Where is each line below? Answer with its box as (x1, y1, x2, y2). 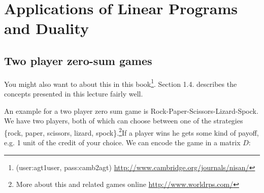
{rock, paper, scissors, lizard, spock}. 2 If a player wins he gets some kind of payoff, (4, 125, 259, 138)
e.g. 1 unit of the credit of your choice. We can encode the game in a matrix (4, 137, 241, 148)
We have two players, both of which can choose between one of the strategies (4, 115, 243, 126)
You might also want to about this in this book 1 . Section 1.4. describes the (4, 77, 237, 89)
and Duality (4, 18, 89, 39)
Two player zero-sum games (4, 52, 152, 68)
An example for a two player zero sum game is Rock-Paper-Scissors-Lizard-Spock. (4, 105, 258, 116)
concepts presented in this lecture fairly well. (4, 88, 143, 99)
